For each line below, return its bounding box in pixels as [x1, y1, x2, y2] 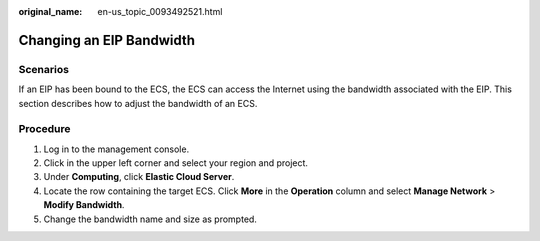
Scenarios [18, 62, 70, 76]
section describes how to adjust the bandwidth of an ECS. [18, 97, 258, 109]
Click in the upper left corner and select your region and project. [43, 157, 309, 169]
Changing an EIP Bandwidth [18, 31, 195, 49]
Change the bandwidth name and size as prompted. [43, 213, 257, 225]
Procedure [18, 122, 71, 136]
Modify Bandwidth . [43, 199, 125, 211]
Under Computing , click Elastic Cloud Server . [43, 171, 235, 183]
